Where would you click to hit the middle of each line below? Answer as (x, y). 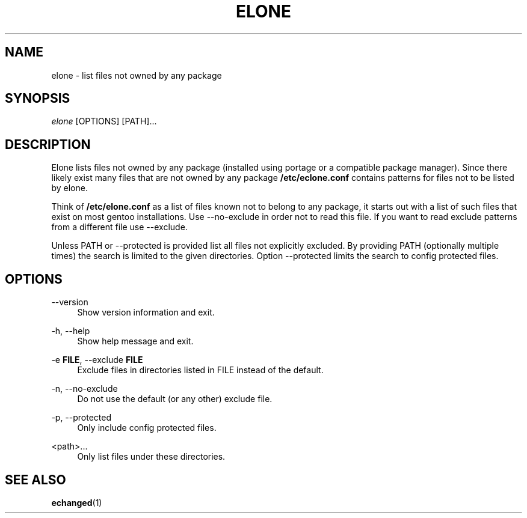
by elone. (69, 188)
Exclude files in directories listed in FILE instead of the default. (200, 370)
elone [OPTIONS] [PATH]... (104, 121)
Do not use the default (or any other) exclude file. (175, 399)
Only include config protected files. (147, 428)
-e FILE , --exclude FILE (97, 360)
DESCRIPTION (48, 144)
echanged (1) (77, 502)
